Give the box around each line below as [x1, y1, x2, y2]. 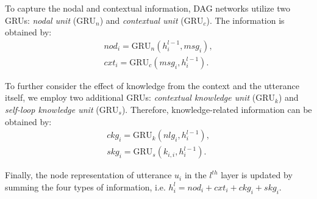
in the [184, 168, 207, 181]
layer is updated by [221, 168, 293, 181]
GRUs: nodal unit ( [5, 13, 77, 26]
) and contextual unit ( [99, 13, 184, 26]
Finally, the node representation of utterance [5, 168, 172, 181]
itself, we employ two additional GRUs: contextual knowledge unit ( [5, 91, 256, 104]
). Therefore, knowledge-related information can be [121, 103, 312, 116]
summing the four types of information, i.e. [5, 180, 166, 193]
